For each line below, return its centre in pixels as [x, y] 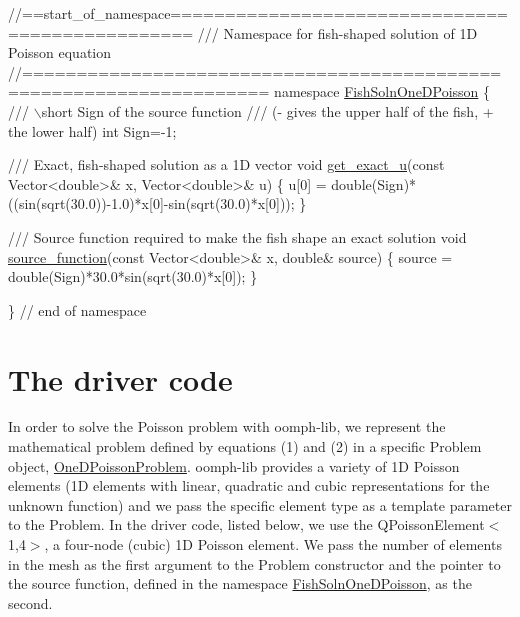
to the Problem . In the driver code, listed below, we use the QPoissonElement [246, 524]
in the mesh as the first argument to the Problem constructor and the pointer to [254, 563]
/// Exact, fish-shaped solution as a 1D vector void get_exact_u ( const [226, 164]
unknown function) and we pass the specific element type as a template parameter [260, 504]
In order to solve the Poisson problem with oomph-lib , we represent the [227, 426]
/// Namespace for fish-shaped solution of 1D [337, 32]
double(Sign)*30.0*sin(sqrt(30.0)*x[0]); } [133, 276]
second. [30, 602]
